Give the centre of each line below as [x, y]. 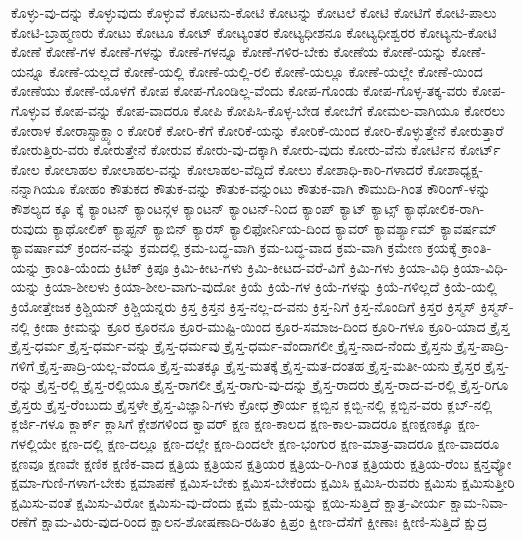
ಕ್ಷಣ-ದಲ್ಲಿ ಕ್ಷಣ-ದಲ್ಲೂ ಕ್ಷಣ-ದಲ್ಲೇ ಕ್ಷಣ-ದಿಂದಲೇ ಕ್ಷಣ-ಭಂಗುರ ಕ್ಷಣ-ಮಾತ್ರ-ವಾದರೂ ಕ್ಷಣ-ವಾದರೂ [280, 443]
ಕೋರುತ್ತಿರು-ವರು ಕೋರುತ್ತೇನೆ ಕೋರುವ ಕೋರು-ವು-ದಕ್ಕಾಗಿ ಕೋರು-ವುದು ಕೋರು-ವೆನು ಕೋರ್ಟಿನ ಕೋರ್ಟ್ [256, 149]
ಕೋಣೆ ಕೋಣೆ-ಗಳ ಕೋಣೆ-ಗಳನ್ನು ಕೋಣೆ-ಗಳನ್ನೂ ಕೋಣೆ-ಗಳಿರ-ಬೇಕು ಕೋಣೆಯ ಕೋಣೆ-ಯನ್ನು [229, 51]
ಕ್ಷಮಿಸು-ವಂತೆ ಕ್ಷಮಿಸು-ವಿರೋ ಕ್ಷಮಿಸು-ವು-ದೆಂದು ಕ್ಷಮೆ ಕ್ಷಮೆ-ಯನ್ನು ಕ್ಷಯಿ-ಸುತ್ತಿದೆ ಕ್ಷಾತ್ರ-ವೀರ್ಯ [228, 501]
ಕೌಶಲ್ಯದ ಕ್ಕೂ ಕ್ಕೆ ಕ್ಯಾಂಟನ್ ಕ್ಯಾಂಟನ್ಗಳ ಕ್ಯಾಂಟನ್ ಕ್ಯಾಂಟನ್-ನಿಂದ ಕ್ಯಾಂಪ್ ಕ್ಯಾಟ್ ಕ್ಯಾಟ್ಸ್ [205, 207]
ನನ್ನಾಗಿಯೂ [38, 188]
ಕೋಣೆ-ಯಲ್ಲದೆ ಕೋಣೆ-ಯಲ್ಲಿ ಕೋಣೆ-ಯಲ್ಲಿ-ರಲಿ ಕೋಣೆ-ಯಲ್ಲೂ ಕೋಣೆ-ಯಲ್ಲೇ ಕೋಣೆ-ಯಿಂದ [266, 70]
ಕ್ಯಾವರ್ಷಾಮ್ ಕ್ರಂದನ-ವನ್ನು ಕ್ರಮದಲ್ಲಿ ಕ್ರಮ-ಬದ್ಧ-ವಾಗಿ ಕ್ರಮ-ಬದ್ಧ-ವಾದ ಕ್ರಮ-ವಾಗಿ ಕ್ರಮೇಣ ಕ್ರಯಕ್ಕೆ [234, 247]
